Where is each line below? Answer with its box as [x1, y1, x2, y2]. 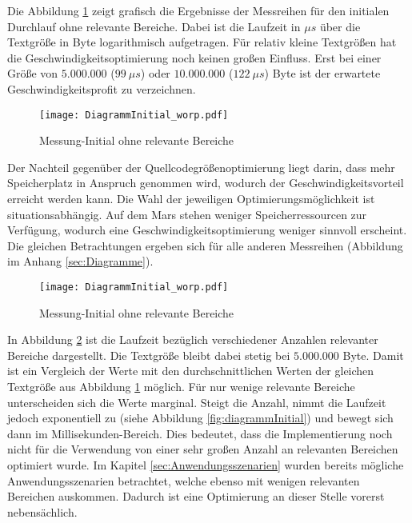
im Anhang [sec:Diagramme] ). [7, 253, 154, 269]
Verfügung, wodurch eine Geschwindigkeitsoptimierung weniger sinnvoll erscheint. [7, 222, 407, 238]
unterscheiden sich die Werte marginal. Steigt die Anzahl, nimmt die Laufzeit [7, 393, 386, 410]
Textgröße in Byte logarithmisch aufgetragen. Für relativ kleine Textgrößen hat [7, 34, 397, 50]
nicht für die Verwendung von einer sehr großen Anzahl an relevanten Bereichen [7, 441, 398, 457]
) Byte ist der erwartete [264, 65, 381, 82]
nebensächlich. [7, 503, 78, 520]
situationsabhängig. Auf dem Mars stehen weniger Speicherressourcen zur [7, 206, 367, 222]
